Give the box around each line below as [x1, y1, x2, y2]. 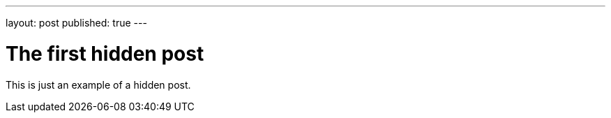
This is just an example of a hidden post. [6, 78, 191, 91]
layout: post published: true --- [6, 17, 147, 29]
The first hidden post [6, 41, 204, 66]
